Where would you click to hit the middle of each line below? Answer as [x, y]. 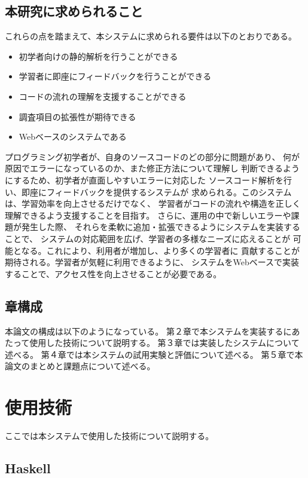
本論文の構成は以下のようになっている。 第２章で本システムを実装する [144, 331]
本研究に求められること [74, 11]
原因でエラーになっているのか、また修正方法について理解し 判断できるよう [152, 168]
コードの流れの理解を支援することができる [103, 96]
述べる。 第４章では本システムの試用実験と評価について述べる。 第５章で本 [154, 354]
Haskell [28, 468]
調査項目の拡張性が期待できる [77, 116]
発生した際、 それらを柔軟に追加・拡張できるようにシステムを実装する [161, 227]
